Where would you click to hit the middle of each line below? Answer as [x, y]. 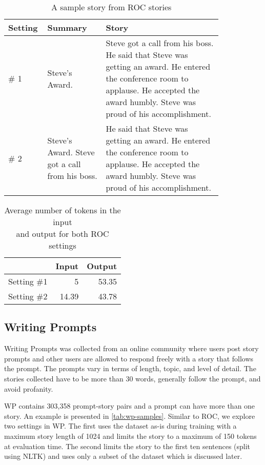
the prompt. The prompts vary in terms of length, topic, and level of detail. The [130, 368]
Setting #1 [28, 281]
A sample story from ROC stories [111, 7]
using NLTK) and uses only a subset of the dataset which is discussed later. [123, 456]
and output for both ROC [63, 234]
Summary [67, 27]
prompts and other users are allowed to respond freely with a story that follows [129, 358]
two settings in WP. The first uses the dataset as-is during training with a [120, 426]
